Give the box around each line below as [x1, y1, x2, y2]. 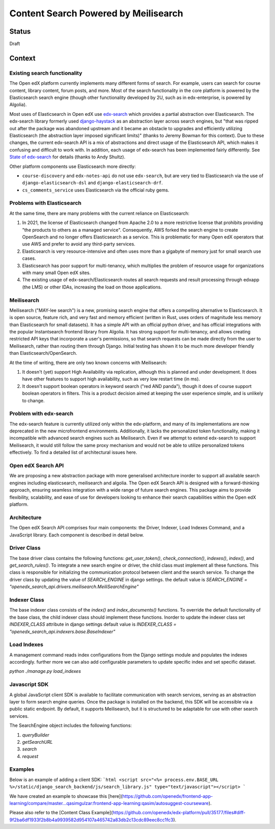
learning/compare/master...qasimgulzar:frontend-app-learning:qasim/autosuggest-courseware [9, 800, 209, 807]
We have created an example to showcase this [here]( [9, 793, 123, 799]
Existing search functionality [9, 69, 82, 77]
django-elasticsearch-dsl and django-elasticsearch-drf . [22, 180, 163, 186]
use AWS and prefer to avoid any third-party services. [22, 241, 135, 247]
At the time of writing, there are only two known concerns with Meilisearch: [9, 359, 168, 365]
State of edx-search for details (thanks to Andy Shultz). [9, 154, 126, 160]
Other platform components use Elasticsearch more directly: [9, 163, 136, 169]
